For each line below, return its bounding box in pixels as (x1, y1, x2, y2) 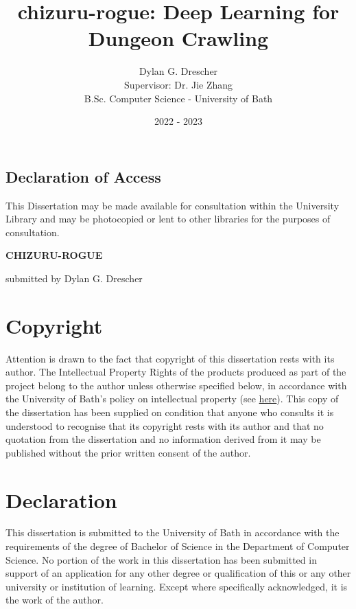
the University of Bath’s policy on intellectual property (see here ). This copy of (5, 391, 339, 406)
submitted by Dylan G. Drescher (5, 271, 143, 285)
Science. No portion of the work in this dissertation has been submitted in (5, 552, 317, 566)
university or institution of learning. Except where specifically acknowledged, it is (5, 579, 348, 593)
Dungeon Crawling (88, 24, 269, 52)
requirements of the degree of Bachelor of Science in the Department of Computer (5, 539, 350, 553)
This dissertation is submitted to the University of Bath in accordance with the (5, 525, 340, 540)
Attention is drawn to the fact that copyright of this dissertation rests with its (5, 351, 335, 365)
